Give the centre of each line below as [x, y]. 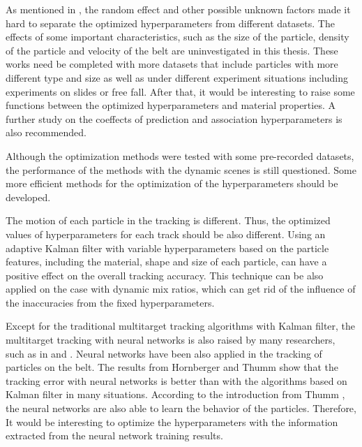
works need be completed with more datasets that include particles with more [172, 64]
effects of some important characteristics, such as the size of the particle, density [178, 37]
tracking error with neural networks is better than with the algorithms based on [176, 380]
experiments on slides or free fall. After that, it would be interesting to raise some [180, 91]
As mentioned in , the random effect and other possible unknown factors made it [178, 9]
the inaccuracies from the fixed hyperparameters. [110, 302]
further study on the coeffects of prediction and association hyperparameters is [174, 118]
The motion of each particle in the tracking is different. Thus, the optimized [168, 220]
